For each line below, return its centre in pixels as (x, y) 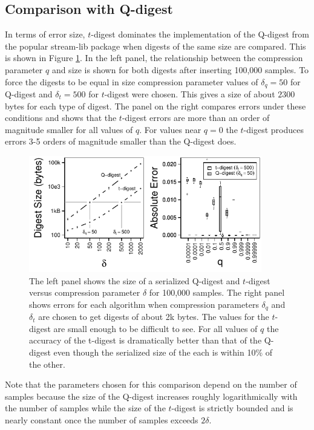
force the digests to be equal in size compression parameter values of (132, 81)
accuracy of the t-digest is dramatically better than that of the (146, 340)
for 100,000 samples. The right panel (217, 292)
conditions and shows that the (61, 118)
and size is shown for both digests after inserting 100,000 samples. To (180, 69)
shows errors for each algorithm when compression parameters (144, 304)
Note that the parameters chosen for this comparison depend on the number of (151, 384)
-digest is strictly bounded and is (232, 408)
